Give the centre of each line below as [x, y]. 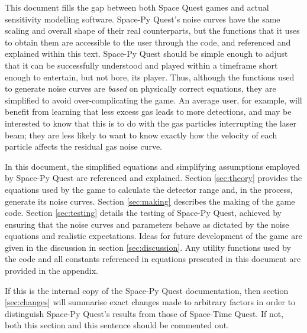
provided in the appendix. [51, 271]
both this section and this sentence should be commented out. [117, 325]
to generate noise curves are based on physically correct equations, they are [140, 88]
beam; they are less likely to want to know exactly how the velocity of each [141, 135]
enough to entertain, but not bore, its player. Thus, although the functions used [150, 77]
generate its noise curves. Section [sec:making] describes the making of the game [150, 201]
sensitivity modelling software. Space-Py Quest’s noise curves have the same [143, 19]
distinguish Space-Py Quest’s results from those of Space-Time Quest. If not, [144, 313]
